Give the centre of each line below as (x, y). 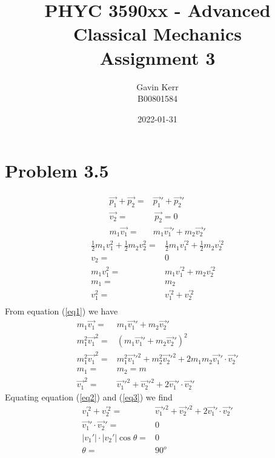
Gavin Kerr (157, 86)
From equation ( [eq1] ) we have (61, 311)
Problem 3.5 (57, 171)
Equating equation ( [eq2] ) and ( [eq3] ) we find (89, 397)
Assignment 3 (157, 57)
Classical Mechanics (157, 34)
